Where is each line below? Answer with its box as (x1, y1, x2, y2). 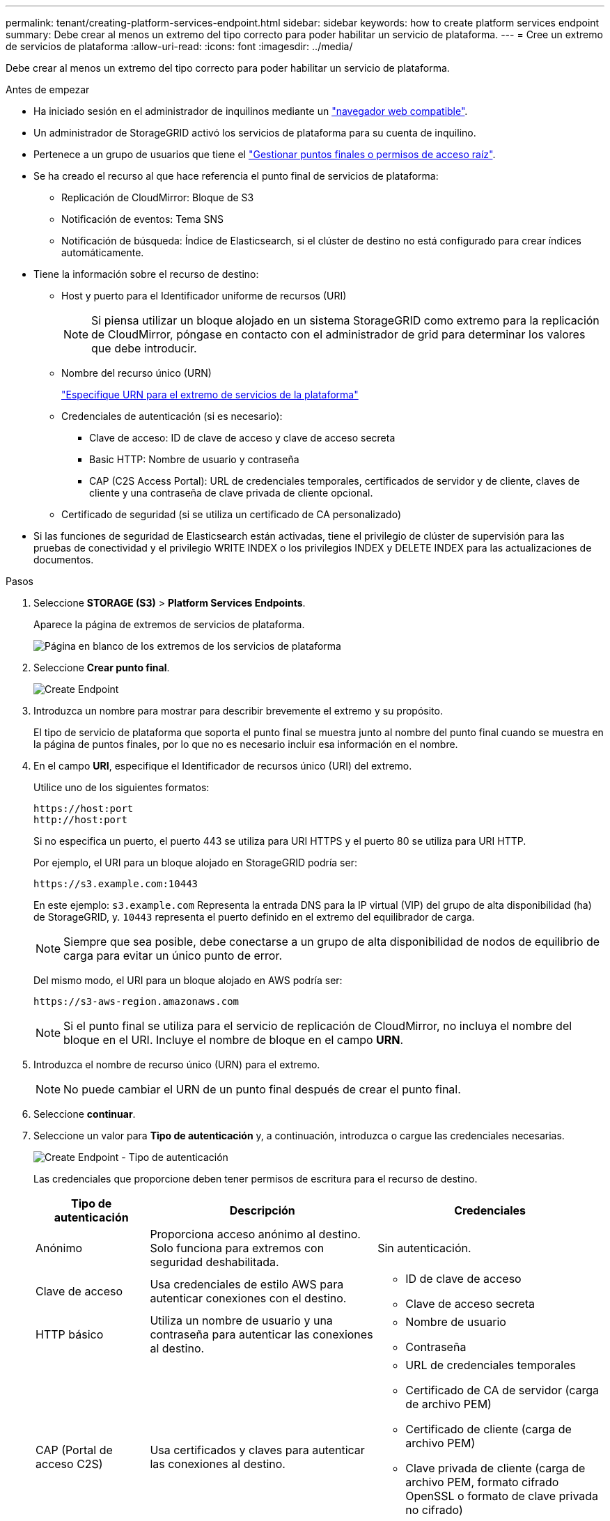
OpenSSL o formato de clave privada (405, 1489, 599, 1503)
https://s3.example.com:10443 (33, 878, 198, 889)
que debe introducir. (91, 341, 197, 355)
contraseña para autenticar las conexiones (150, 1327, 373, 1341)
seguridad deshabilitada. (150, 1255, 279, 1269)
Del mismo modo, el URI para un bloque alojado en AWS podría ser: (33, 974, 343, 986)
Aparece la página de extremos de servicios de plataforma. (33, 618, 305, 630)
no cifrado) (405, 1503, 463, 1517)
